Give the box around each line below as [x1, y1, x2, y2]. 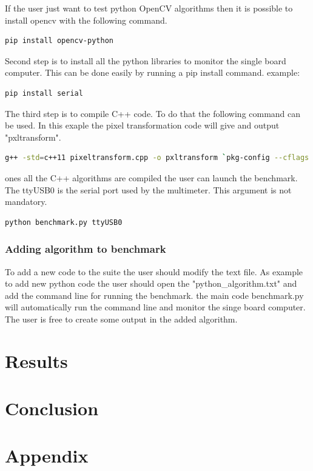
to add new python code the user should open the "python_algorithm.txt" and [5, 277, 297, 290]
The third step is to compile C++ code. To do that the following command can [5, 107, 301, 119]
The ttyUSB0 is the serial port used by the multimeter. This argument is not [5, 183, 292, 196]
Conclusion [5, 396, 99, 421]
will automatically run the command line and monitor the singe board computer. [5, 301, 306, 313]
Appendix [5, 443, 89, 468]
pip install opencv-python [5, 36, 113, 45]
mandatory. [5, 195, 47, 208]
